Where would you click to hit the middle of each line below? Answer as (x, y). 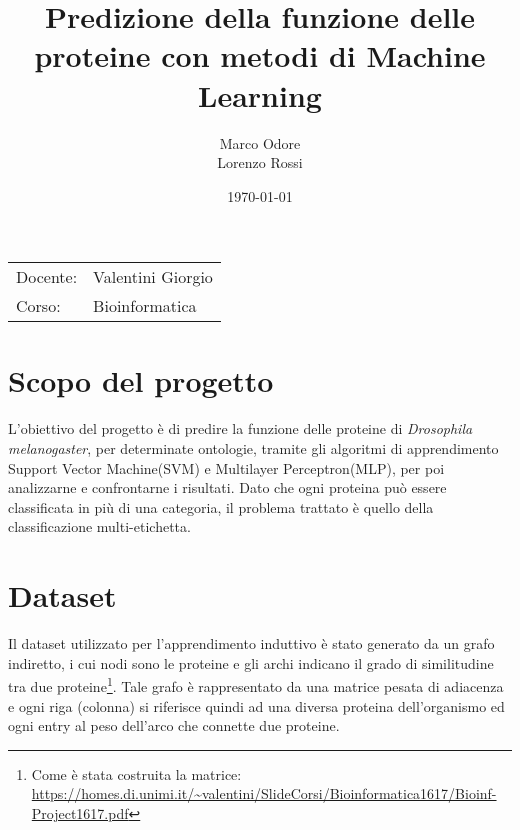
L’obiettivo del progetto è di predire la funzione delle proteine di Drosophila (240, 428)
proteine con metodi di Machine (260, 55)
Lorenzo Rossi (260, 162)
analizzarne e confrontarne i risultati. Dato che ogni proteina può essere (227, 487)
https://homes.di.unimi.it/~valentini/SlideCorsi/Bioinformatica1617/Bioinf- (264, 793)
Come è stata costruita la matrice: (136, 773)
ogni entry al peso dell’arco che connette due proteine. (174, 725)
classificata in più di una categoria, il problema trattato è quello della (221, 506)
